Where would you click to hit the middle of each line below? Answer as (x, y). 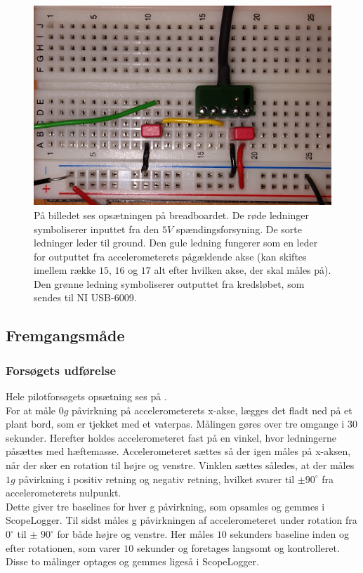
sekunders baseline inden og (289, 534)
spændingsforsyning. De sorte (239, 229)
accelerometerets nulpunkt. (64, 493)
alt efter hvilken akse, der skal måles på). (243, 270)
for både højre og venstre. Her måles (136, 534)
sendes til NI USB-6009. (85, 297)
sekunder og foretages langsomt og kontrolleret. (238, 547)
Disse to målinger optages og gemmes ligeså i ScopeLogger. (132, 561)
